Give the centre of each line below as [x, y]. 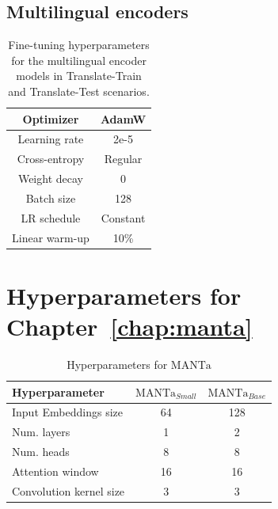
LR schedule [51, 217]
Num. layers [41, 432]
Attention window [55, 471]
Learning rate [51, 139]
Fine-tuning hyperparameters [79, 45]
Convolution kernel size [69, 490]
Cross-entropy [51, 159]
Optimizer [51, 118]
